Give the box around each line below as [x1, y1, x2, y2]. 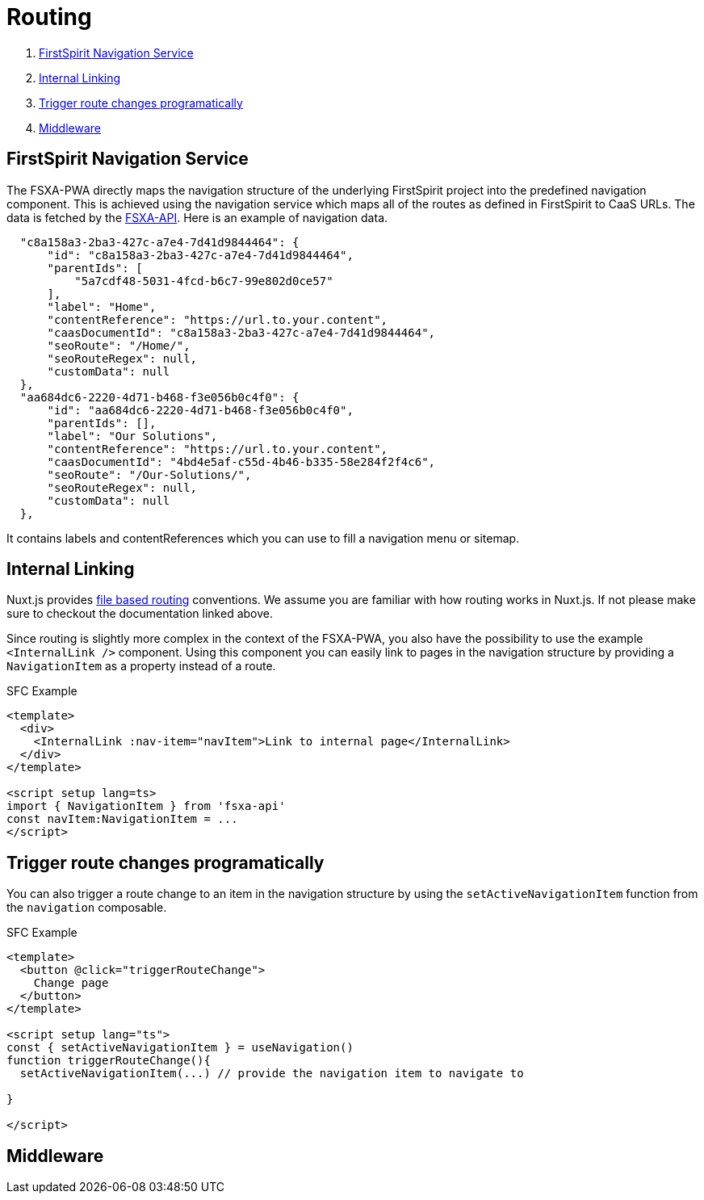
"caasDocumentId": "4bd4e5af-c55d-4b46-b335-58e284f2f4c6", [47, 455, 436, 468]
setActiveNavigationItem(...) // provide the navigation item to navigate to [19, 1067, 524, 1080]
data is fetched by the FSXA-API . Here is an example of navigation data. [6, 210, 388, 224]
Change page [33, 976, 109, 990]
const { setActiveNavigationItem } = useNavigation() [6, 1041, 354, 1055]
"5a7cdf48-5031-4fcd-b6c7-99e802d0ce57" [74, 274, 333, 287]
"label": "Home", [47, 300, 157, 313]
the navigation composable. [6, 900, 167, 915]
